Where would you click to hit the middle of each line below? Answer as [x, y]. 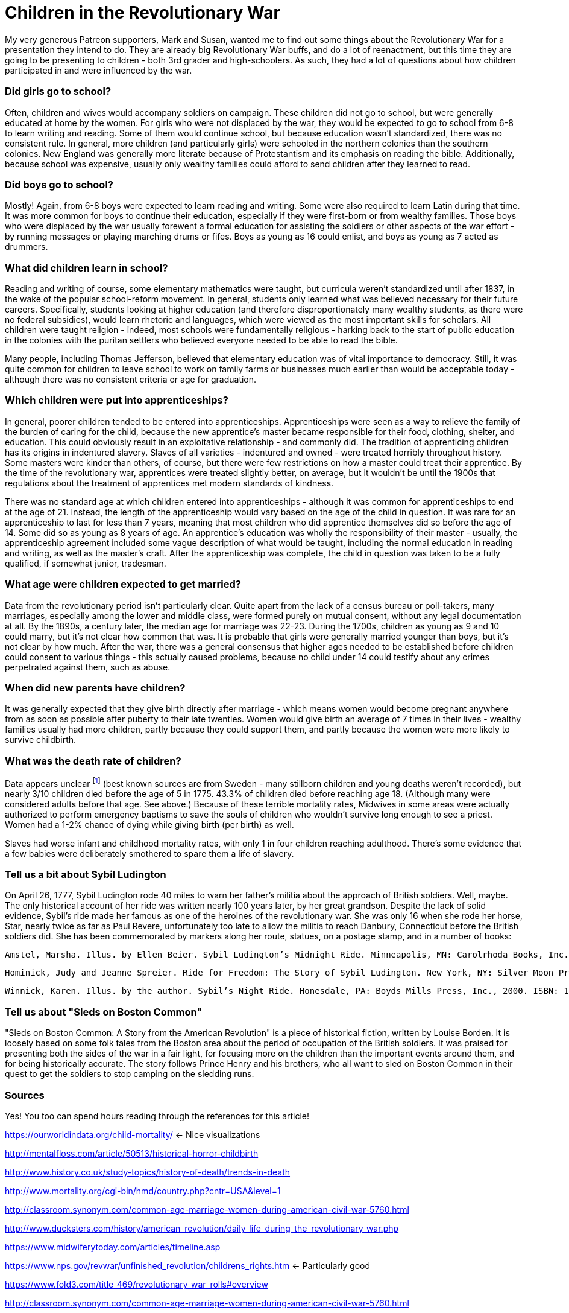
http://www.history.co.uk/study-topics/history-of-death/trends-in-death [148, 1172]
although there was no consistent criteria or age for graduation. [131, 379]
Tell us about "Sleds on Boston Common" [104, 1012]
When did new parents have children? [95, 688]
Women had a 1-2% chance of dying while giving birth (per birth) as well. [149, 824]
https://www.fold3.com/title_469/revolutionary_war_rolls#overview [137, 1284]
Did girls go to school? [58, 91]
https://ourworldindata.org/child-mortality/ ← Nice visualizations [133, 1134]
